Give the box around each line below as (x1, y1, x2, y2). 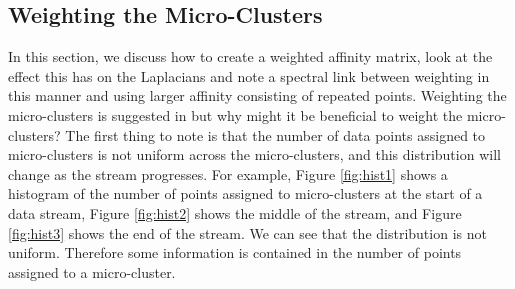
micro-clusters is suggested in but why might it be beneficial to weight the (8, 104, 463, 125)
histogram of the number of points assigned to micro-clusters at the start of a (8, 183, 483, 204)
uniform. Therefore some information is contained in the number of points (8, 242, 462, 263)
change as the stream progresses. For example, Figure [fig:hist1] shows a (8, 163, 448, 184)
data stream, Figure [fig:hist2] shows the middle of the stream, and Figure (8, 202, 462, 223)
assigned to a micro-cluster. (8, 261, 176, 282)
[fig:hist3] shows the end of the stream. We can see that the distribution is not (8, 222, 487, 243)
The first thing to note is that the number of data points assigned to (65, 124, 486, 145)
